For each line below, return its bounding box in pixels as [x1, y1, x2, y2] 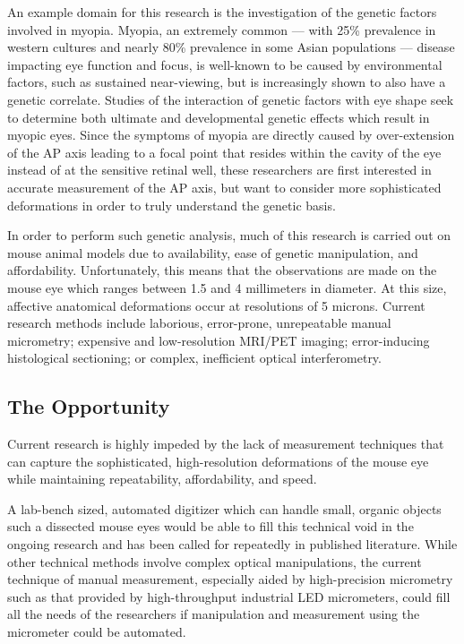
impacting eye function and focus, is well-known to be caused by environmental [7, 55, 443, 73]
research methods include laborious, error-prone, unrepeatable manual [7, 313, 391, 332]
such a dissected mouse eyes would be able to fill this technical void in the [7, 517, 414, 536]
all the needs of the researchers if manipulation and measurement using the [7, 605, 420, 623]
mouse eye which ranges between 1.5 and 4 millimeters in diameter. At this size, [7, 278, 447, 296]
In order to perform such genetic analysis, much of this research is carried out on [7, 226, 451, 245]
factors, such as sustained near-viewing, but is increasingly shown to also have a [7, 73, 446, 91]
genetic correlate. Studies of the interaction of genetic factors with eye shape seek [7, 90, 454, 108]
